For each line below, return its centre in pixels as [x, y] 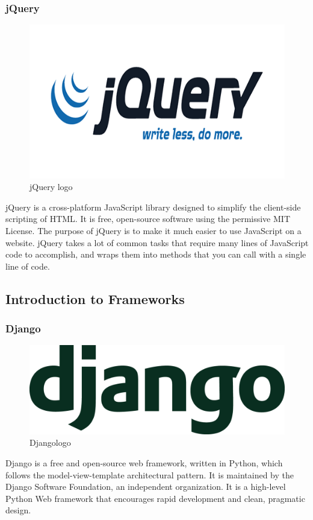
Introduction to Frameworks [95, 298]
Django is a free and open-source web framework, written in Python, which [144, 462]
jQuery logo [51, 187]
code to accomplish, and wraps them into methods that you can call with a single [156, 254]
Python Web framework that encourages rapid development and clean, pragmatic [155, 498]
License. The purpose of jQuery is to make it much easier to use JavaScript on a [153, 230]
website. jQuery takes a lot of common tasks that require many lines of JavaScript [157, 242]
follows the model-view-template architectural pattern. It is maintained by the [150, 474]
